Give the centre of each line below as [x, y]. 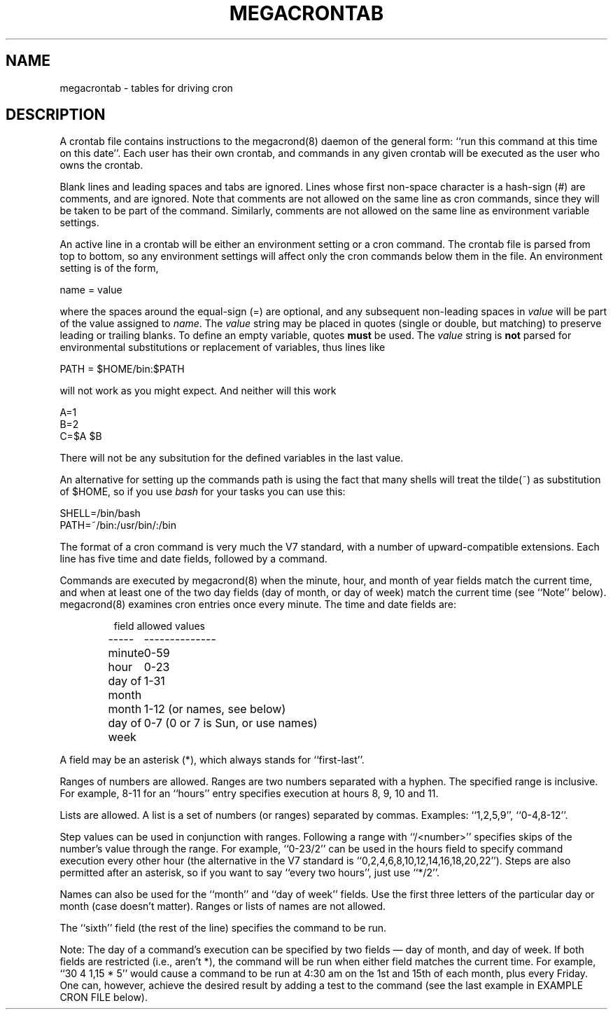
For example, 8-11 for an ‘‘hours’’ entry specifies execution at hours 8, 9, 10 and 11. [249, 794]
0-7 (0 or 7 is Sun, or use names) [231, 723]
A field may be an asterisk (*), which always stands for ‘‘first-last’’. [212, 760]
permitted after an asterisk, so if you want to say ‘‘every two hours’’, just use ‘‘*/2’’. [249, 873]
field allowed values [159, 626]
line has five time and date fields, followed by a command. [193, 559]
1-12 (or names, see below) [215, 709]
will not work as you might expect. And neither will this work [198, 391]
